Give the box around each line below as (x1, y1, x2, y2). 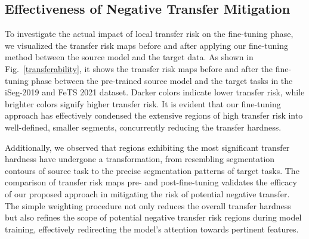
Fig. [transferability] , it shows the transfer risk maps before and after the (5, 62, 273, 75)
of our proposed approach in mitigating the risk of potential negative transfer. (5, 187, 290, 200)
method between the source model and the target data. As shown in (5, 51, 254, 63)
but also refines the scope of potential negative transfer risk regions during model (5, 211, 302, 224)
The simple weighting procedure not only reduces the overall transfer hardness (5, 199, 291, 212)
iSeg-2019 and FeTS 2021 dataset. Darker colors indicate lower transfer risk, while (5, 86, 305, 98)
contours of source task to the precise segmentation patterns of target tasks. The (5, 164, 299, 176)
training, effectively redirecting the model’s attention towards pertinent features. (5, 222, 299, 235)
